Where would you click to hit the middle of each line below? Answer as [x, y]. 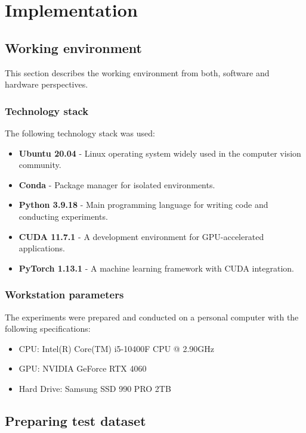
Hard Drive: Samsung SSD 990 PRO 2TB [95, 388]
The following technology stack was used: [80, 133]
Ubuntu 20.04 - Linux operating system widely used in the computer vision [160, 153]
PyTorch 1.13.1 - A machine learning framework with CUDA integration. [157, 268]
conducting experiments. [63, 216]
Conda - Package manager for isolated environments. [117, 184]
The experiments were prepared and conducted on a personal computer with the [152, 317]
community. [40, 165]
